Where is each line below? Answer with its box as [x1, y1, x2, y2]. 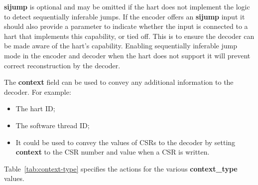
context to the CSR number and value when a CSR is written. [15, 147, 210, 157]
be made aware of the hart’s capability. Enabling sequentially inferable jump [4, 40, 237, 51]
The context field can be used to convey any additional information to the [4, 77, 234, 87]
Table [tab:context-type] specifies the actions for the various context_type [4, 163, 238, 174]
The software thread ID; [15, 120, 90, 130]
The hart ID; [15, 103, 55, 114]
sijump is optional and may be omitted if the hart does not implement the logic [4, 1, 250, 11]
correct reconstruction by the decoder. [4, 60, 121, 70]
